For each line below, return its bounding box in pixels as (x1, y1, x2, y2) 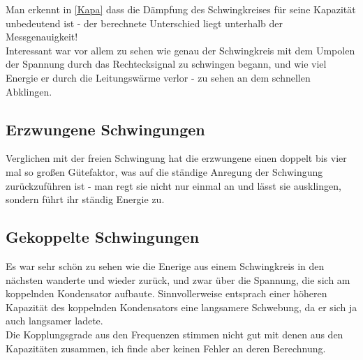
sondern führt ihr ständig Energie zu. (6, 192, 165, 207)
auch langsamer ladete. (6, 313, 103, 328)
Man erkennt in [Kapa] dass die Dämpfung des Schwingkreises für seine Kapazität (6, 2, 356, 16)
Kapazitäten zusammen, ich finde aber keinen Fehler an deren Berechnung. (6, 340, 326, 355)
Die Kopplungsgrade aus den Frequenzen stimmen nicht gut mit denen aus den (6, 327, 343, 341)
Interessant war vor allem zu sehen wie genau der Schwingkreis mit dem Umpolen (6, 43, 355, 57)
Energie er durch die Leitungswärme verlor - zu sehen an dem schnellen (6, 70, 311, 84)
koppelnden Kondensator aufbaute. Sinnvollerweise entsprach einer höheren (6, 286, 327, 301)
